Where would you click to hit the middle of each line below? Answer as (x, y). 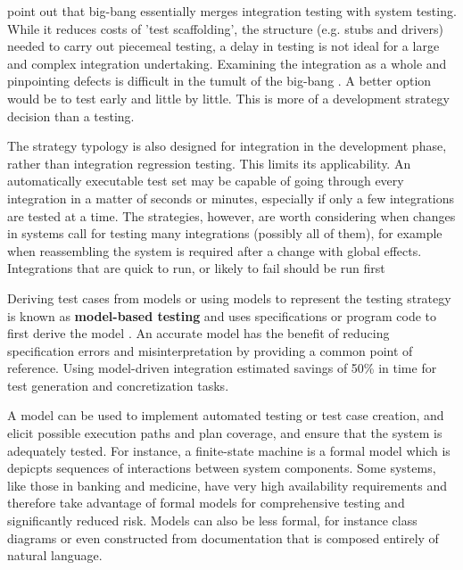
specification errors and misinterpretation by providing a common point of (210, 350)
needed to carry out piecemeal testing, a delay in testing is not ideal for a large (223, 46)
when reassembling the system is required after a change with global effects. (215, 250)
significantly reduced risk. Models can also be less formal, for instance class (212, 520)
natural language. (55, 555)
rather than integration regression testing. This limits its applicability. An (209, 163)
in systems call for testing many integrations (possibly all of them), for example (225, 233)
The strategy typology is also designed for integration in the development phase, (227, 146)
